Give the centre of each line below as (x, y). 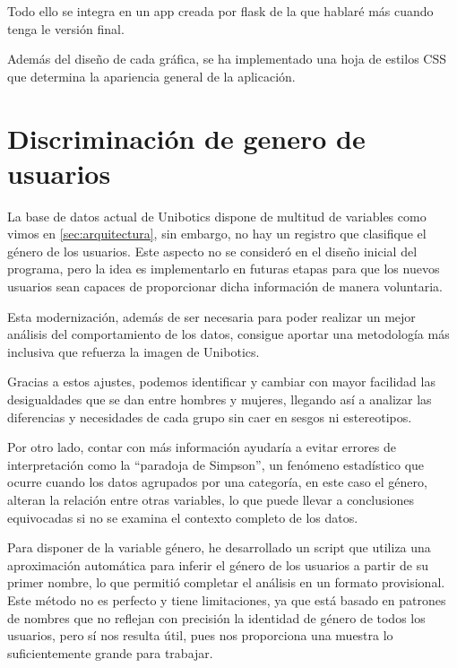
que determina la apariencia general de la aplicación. (151, 76)
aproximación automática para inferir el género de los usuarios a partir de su (218, 564)
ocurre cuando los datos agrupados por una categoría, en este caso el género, (217, 482)
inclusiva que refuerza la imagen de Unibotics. (134, 351)
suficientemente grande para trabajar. (110, 652)
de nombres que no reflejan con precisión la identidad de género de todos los (216, 617)
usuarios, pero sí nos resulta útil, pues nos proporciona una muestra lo (200, 635)
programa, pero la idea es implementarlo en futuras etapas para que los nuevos (224, 269)
